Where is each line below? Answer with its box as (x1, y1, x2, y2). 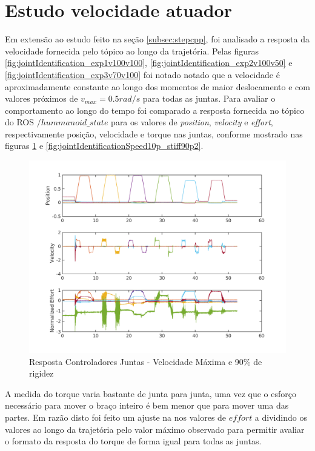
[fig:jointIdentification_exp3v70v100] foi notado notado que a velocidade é (5, 68, 280, 81)
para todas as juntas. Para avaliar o (142, 92, 276, 105)
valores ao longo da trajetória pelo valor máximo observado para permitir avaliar (5, 423, 305, 435)
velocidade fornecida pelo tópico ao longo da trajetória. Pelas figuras (5, 44, 259, 57)
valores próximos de (5, 92, 78, 105)
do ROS (5, 116, 35, 128)
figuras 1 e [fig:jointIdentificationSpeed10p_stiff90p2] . (5, 139, 204, 152)
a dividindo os (254, 411, 307, 424)
